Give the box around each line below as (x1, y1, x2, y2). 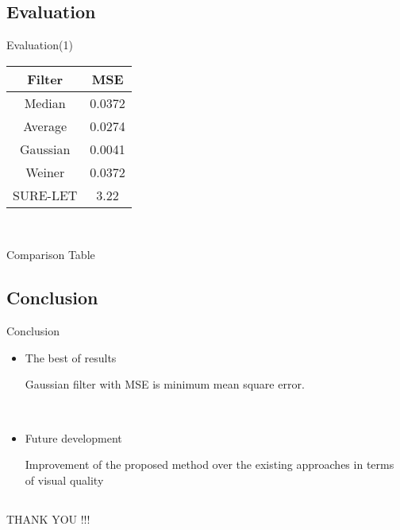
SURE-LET (13, 185, 78, 204)
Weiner (25, 162, 65, 181)
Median (24, 93, 66, 112)
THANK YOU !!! (6, 510, 90, 527)
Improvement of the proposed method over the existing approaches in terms (25, 456, 394, 473)
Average (23, 116, 67, 135)
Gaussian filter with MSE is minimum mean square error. (25, 376, 305, 393)
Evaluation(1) (6, 37, 73, 53)
